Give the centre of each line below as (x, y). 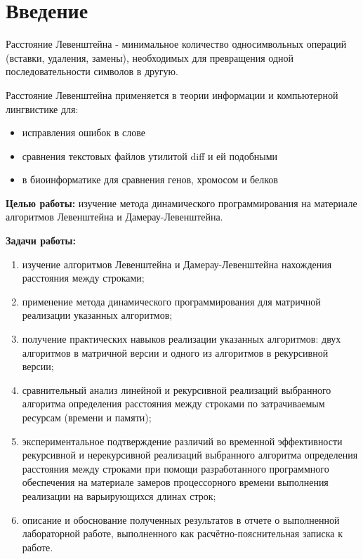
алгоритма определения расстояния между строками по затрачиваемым (173, 403)
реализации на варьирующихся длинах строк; (119, 495)
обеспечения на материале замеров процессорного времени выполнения (175, 482)
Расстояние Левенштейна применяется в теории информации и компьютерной (172, 94)
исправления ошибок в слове (84, 132)
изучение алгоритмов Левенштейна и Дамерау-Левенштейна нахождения (177, 264)
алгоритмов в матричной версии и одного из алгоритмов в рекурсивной (175, 352)
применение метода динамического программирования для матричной (171, 301)
